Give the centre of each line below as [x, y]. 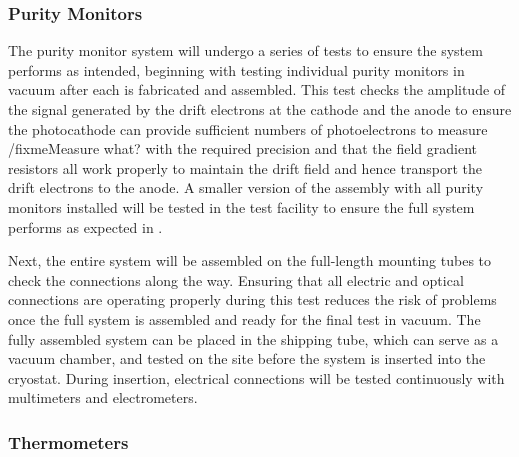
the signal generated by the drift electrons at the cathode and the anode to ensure [260, 109]
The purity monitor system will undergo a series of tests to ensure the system [245, 50]
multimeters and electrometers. [103, 397]
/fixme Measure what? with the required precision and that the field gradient [242, 148]
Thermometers [68, 441]
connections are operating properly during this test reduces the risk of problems [252, 299]
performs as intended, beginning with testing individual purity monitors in [236, 69]
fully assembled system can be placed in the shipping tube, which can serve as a [253, 338]
